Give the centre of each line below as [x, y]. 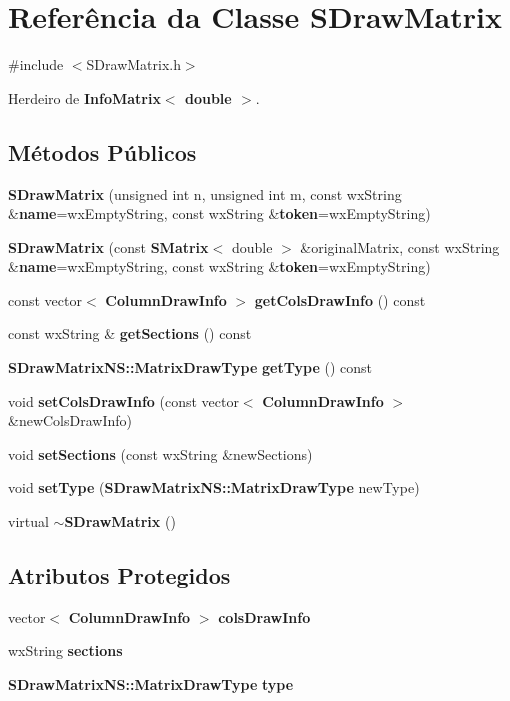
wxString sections [65, 650]
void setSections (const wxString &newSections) [160, 453]
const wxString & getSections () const [130, 333]
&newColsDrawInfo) [70, 420]
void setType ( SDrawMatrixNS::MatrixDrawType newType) [214, 487]
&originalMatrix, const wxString [400, 246]
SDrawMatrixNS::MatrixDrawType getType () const [190, 367]
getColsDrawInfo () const [340, 299]
